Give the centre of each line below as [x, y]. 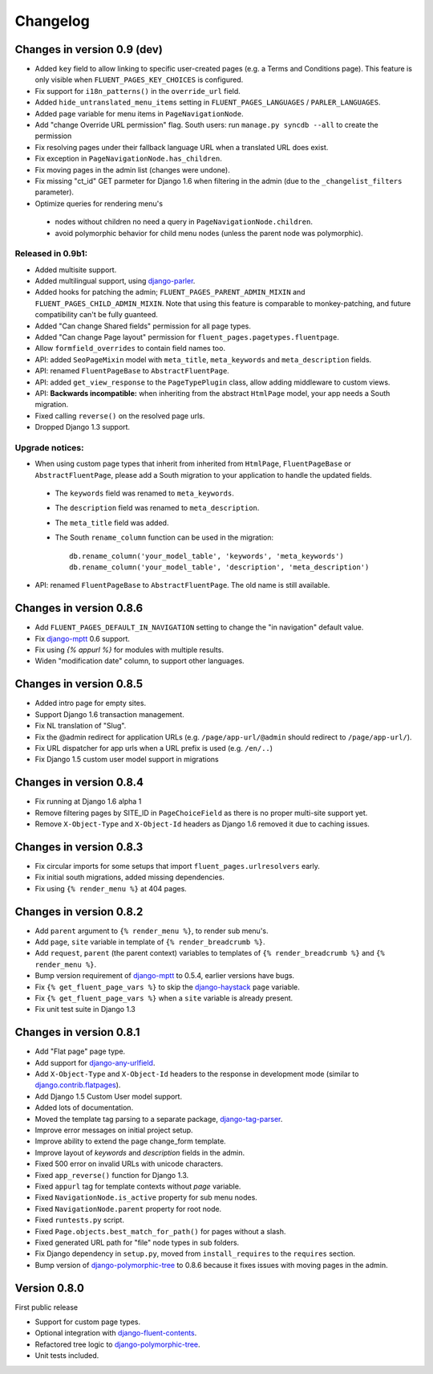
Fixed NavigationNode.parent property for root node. [128, 1209]
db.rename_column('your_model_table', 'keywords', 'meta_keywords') [206, 556]
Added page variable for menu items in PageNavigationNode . [139, 113]
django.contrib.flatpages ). [78, 1085]
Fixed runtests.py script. [79, 1220]
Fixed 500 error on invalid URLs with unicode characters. [129, 1164]
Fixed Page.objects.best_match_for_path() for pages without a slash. [160, 1231]
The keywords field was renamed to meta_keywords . [144, 493]
